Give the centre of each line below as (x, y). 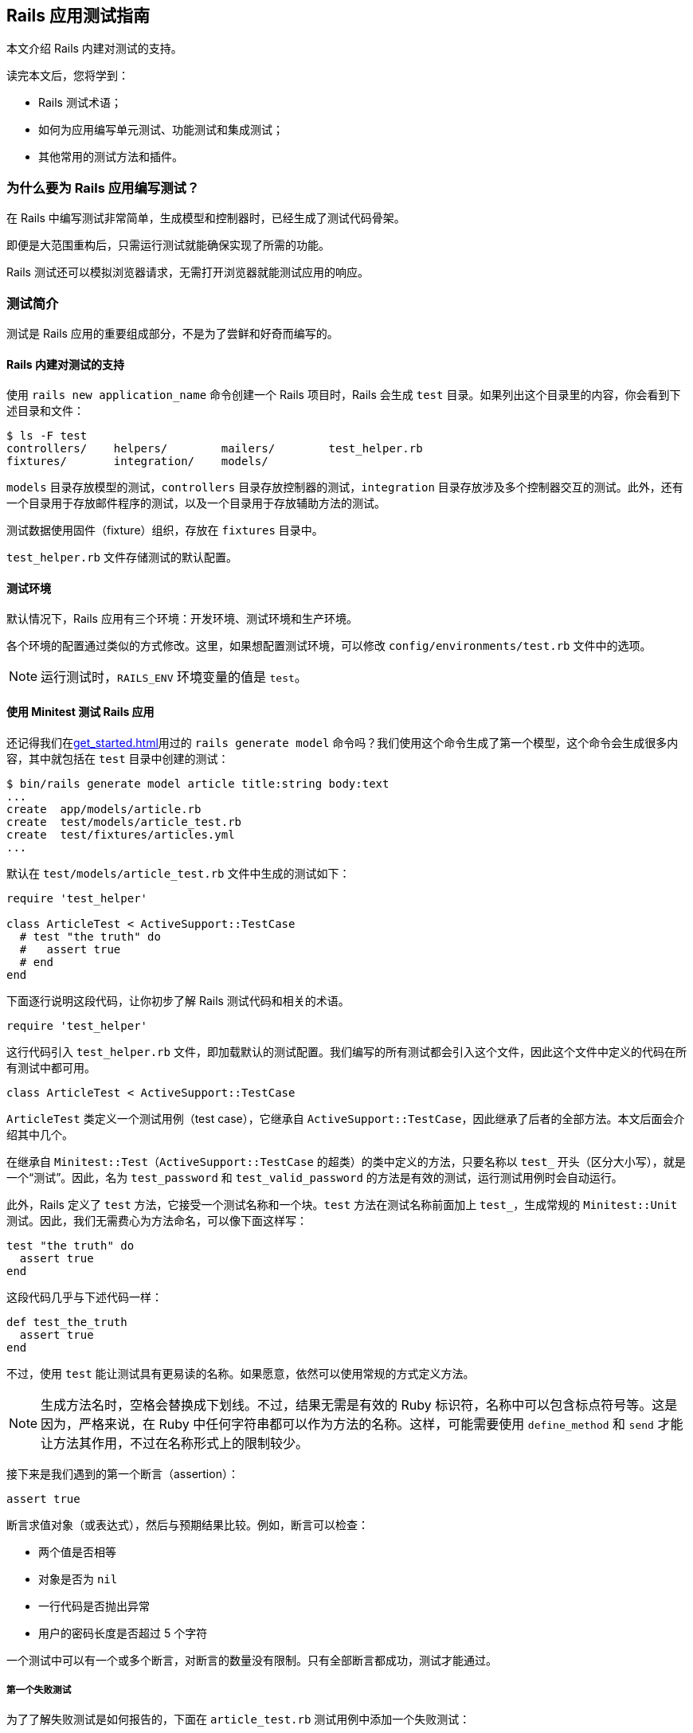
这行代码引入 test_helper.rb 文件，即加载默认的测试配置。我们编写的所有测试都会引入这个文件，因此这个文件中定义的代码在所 (346, 1051)
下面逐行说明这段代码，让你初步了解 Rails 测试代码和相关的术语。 (178, 1000)
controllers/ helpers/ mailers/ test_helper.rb (215, 449)
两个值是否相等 (77, 1551)
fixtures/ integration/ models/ (137, 462)
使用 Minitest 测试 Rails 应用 (80, 711)
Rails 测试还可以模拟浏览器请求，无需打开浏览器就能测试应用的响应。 (188, 272)
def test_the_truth (67, 1322)
